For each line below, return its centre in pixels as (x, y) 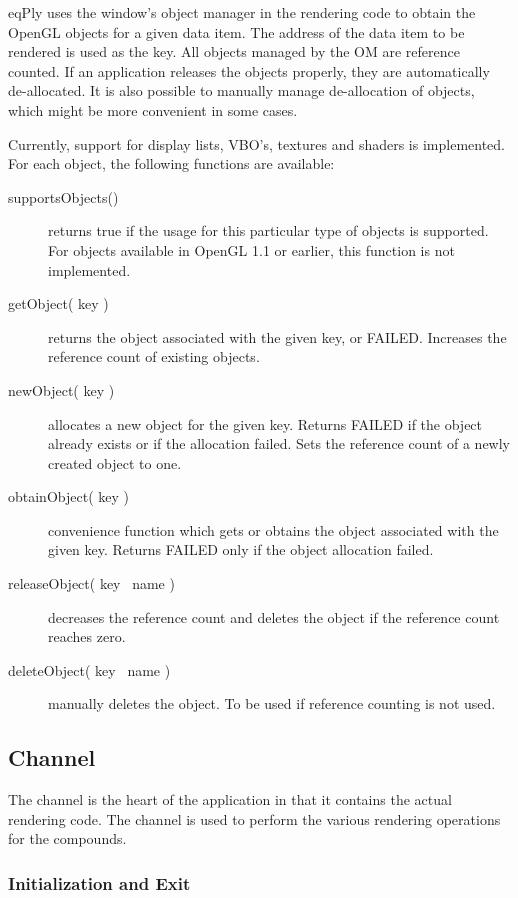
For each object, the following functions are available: (171, 163)
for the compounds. (67, 838)
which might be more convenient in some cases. (153, 109)
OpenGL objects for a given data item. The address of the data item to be (236, 31)
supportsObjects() (63, 196)
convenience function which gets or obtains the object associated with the (273, 529)
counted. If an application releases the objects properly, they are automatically (249, 70)
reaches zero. (87, 636)
